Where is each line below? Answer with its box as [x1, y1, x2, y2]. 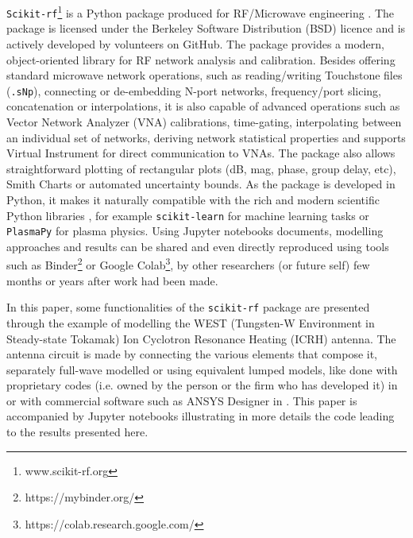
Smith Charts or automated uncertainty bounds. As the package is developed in [6, 176, 396, 192]
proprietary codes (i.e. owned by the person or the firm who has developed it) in [6, 377, 398, 393]
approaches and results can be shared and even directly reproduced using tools [6, 238, 389, 254]
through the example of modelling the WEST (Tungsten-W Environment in [6, 314, 375, 331]
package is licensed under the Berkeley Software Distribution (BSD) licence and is [6, 20, 406, 37]
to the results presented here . [6, 424, 149, 440]
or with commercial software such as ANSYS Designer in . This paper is [6, 392, 357, 408]
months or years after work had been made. [6, 272, 218, 288]
